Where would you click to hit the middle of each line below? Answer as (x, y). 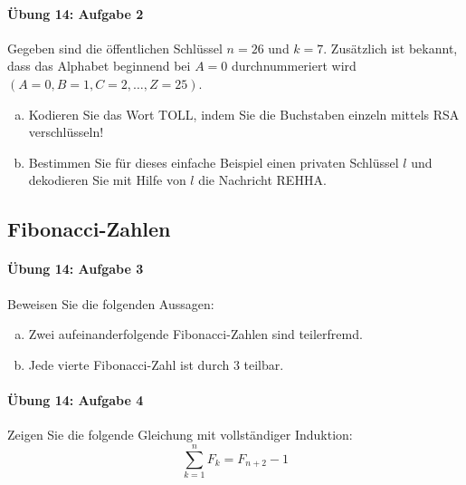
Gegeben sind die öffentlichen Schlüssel (115, 48)
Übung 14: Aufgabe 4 (76, 399)
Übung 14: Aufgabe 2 (76, 13)
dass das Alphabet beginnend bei (99, 66)
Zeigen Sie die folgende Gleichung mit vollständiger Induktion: (180, 435)
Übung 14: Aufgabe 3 (76, 269)
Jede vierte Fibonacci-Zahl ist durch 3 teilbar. (156, 364)
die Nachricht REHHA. (262, 180)
